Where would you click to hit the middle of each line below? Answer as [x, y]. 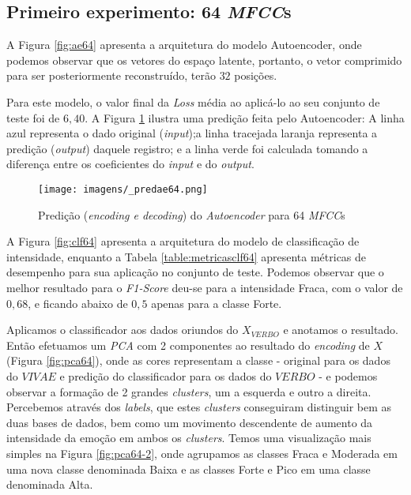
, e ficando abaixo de [78, 303]
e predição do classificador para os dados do [166, 375]
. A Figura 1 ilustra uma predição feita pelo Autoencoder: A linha [245, 117]
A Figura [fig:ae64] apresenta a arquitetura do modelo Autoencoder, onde [184, 45]
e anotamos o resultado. [341, 330]
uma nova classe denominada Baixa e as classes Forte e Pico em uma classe [189, 469]
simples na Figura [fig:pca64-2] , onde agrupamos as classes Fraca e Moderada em [202, 453]
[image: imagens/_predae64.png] [123, 189]
